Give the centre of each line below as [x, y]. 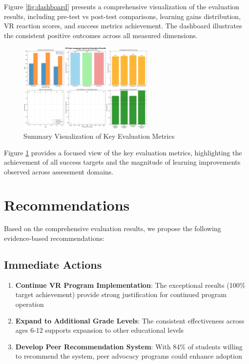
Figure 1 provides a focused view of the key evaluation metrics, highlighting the [123, 152]
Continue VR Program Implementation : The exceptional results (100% [130, 285]
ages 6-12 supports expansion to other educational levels [100, 330]
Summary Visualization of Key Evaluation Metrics [99, 136]
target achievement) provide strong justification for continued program [121, 294]
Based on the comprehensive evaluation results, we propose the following [113, 228]
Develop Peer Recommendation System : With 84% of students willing [129, 346]
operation [30, 304]
